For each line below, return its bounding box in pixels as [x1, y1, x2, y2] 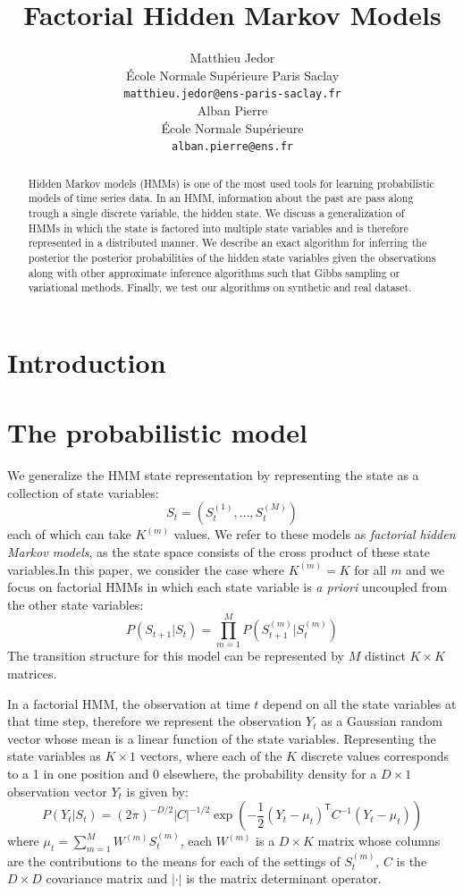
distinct [364, 646, 406, 665]
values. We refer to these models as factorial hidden [173, 525, 456, 544]
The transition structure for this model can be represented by [7, 646, 344, 665]
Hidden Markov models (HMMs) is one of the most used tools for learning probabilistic [28, 175, 434, 190]
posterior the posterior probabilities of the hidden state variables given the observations [28, 249, 436, 265]
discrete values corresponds [300, 746, 449, 765]
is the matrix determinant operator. [186, 869, 382, 888]
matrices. [7, 664, 57, 683]
